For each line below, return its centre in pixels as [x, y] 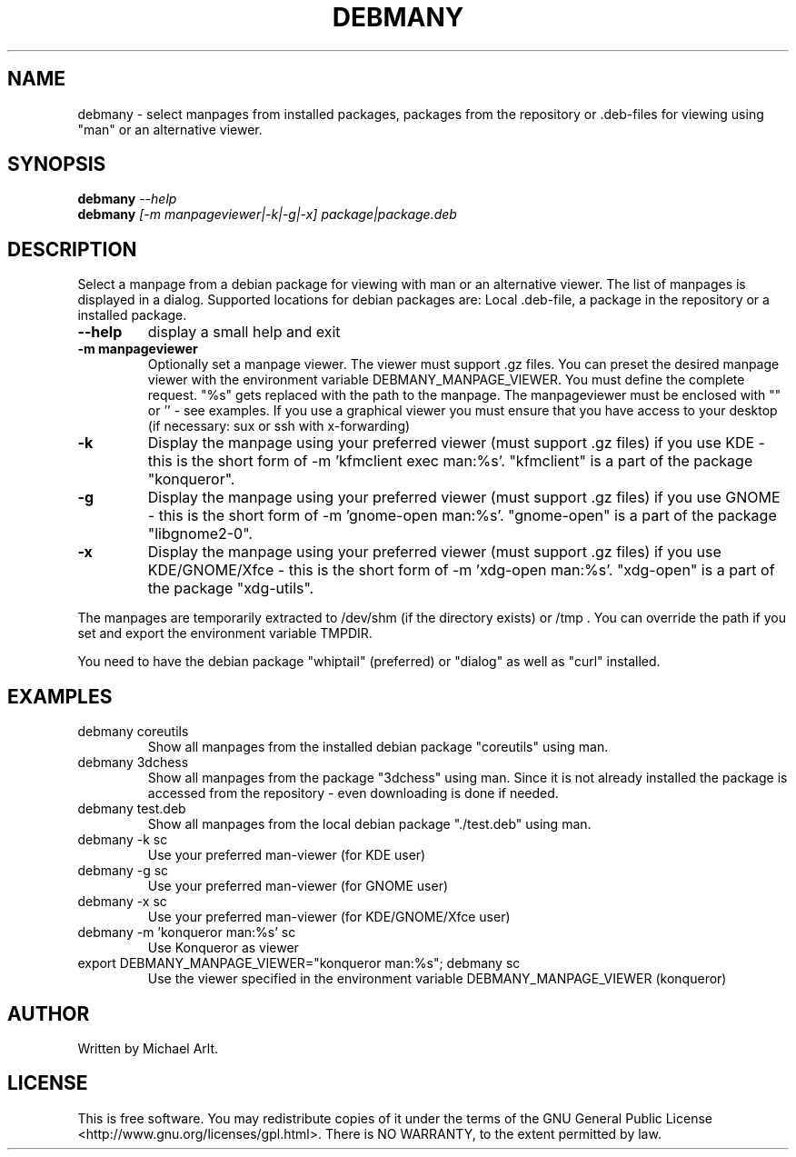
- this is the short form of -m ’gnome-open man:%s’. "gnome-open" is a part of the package [462, 516]
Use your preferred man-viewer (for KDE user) [287, 855]
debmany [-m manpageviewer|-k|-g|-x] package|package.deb [267, 214]
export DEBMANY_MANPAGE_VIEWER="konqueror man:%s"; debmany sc [299, 963]
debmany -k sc [123, 840]
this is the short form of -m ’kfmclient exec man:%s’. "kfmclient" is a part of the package [450, 461]
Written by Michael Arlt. [148, 1048]
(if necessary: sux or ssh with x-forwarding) [279, 426]
